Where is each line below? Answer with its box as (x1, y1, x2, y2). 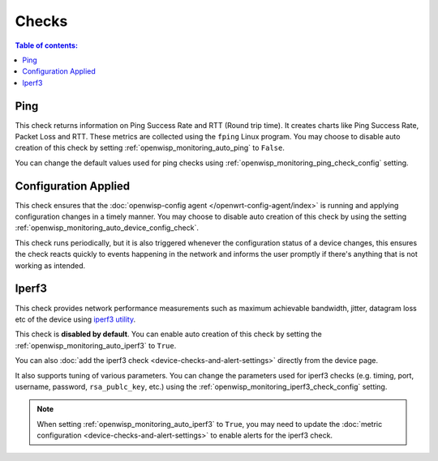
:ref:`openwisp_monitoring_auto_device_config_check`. (15, 223, 199, 233)
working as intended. (15, 260, 86, 271)
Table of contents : (15, 41, 79, 50)
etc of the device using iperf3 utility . (15, 314, 136, 324)
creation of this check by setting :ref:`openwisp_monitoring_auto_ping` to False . (15, 143, 286, 153)
